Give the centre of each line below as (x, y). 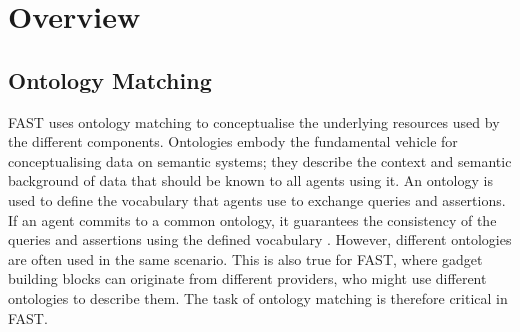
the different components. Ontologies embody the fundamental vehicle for (233, 141)
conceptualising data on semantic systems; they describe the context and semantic (260, 160)
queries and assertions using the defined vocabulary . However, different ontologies (260, 239)
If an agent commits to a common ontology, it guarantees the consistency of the (252, 219)
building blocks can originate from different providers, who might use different (247, 278)
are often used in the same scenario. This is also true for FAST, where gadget (245, 258)
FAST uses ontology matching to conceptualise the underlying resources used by (254, 121)
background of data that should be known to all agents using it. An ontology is (250, 180)
